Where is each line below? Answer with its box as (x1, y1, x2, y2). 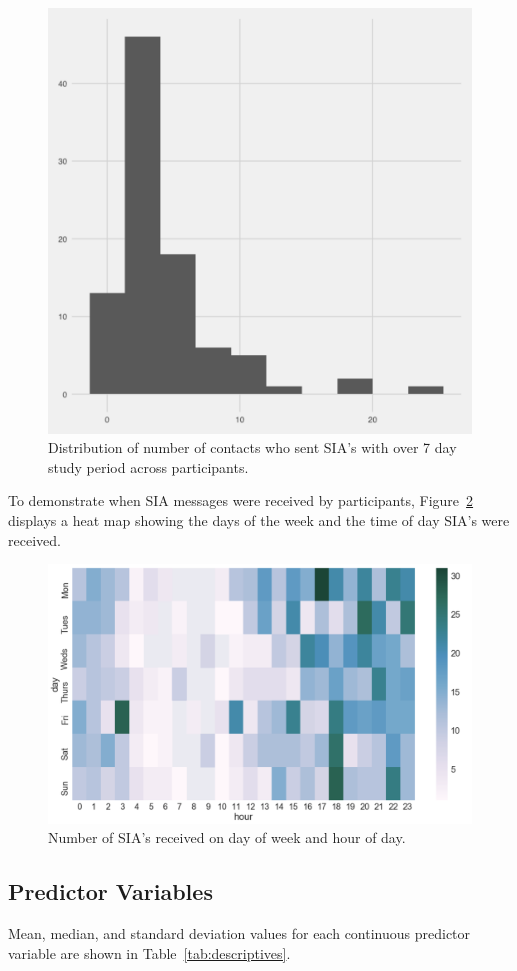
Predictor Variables (8, 876, 213, 907)
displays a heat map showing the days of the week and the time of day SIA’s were (8, 510, 510, 531)
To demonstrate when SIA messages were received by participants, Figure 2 (8, 490, 474, 511)
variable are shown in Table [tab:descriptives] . (8, 942, 291, 963)
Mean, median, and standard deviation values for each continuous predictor (8, 923, 471, 944)
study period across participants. (48, 456, 249, 477)
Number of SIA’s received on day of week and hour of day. (48, 827, 406, 848)
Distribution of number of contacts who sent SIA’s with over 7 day (48, 437, 457, 458)
